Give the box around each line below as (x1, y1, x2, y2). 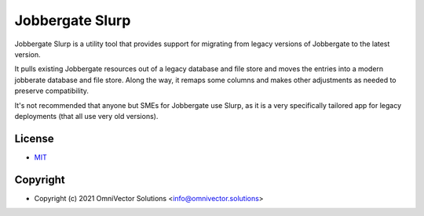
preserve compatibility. (14, 86, 90, 95)
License (14, 131, 54, 145)
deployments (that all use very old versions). (14, 111, 159, 121)
